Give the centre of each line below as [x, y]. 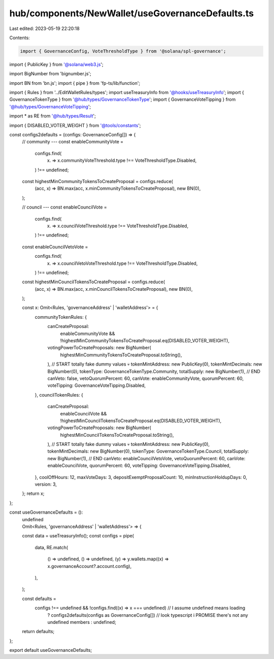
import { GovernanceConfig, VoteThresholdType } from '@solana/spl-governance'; [123, 51]
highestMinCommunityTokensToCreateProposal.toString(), [121, 355]
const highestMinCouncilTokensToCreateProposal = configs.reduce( [94, 282]
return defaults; [38, 632]
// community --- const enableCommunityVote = [73, 142]
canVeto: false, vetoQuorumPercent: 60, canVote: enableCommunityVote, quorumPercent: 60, [146, 378]
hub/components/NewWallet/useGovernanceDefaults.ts [131, 13]
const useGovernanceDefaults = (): [46, 512]
